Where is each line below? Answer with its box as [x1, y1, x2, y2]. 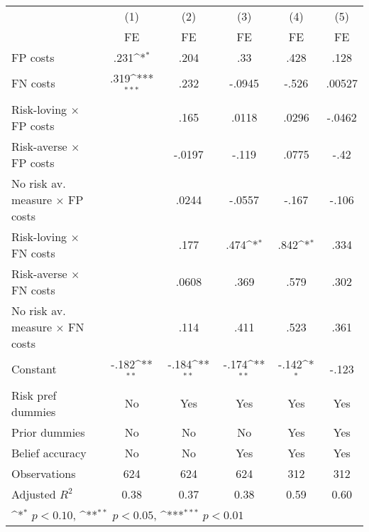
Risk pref [11, 386, 57, 403]
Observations [11, 464, 76, 482]
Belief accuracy [11, 444, 87, 461]
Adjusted [11, 485, 56, 502]
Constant [11, 361, 57, 378]
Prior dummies [11, 423, 85, 440]
